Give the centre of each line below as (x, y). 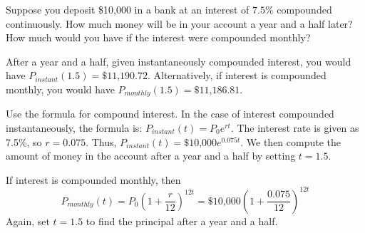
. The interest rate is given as (295, 128)
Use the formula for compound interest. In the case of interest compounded (170, 114)
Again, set (28, 221)
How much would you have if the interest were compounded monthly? (158, 37)
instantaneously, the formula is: (74, 128)
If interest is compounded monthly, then (93, 179)
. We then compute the (291, 141)
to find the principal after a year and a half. (182, 221)
